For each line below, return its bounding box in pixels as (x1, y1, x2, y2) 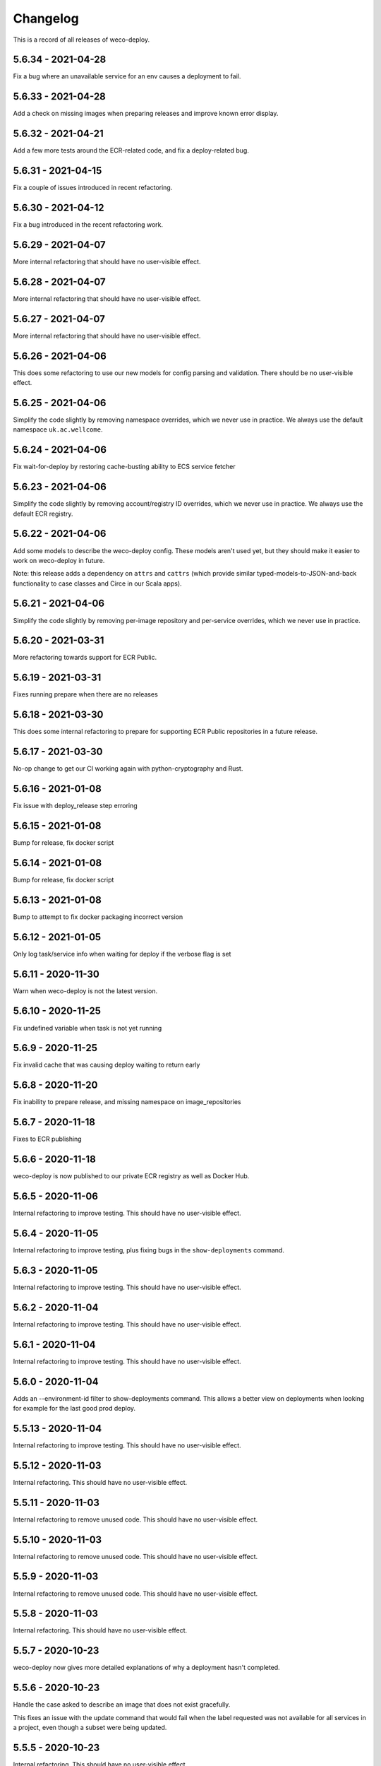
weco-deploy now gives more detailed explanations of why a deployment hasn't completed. (13, 1664, 280, 1672)
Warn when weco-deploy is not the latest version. (13, 986, 158, 995)
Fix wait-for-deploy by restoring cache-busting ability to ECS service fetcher (13, 463, 236, 471)
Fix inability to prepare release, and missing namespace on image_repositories (13, 1098, 241, 1106)
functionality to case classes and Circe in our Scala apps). (13, 579, 183, 588)
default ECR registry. (13, 509, 73, 518)
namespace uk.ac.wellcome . (13, 425, 103, 434)
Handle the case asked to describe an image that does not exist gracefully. (13, 1700, 231, 1709)
